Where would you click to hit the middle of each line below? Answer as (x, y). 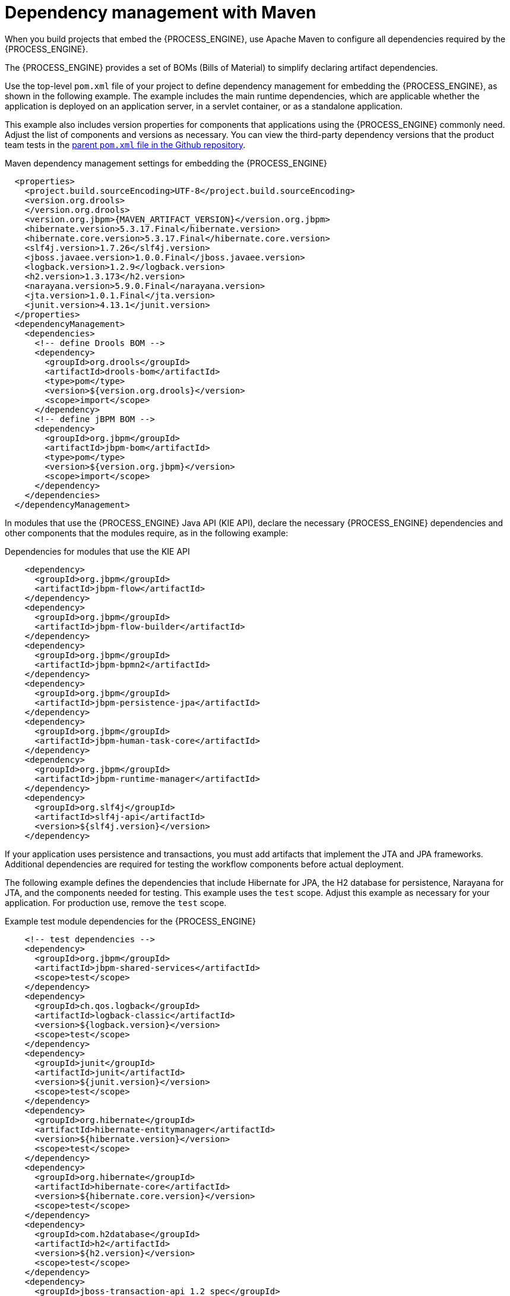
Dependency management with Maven (161, 12)
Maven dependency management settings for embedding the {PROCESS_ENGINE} (166, 163)
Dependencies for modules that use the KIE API (97, 551)
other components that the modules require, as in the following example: (147, 533)
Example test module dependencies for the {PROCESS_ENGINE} (130, 921)
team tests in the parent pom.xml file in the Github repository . (125, 144)
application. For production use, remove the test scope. (116, 902)
